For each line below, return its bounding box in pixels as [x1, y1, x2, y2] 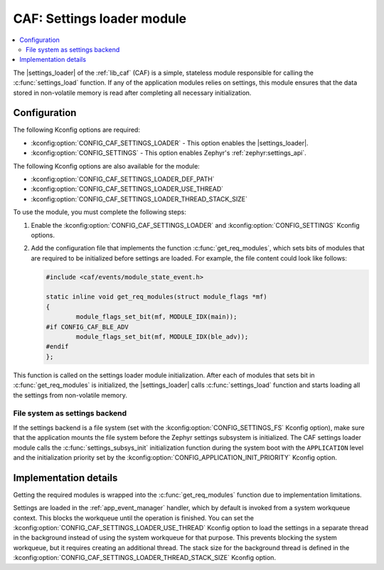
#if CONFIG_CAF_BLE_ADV [46, 322, 129, 331]
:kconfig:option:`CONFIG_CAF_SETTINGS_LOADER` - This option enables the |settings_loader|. [31, 139, 309, 147]
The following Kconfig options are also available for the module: [13, 162, 201, 170]
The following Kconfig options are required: [13, 125, 140, 134]
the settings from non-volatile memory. [13, 391, 127, 399]
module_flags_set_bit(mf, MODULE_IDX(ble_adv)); [75, 333, 249, 341]
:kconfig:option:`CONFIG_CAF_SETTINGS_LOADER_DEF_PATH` [31, 174, 215, 183]
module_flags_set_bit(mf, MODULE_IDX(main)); [75, 313, 238, 321]
